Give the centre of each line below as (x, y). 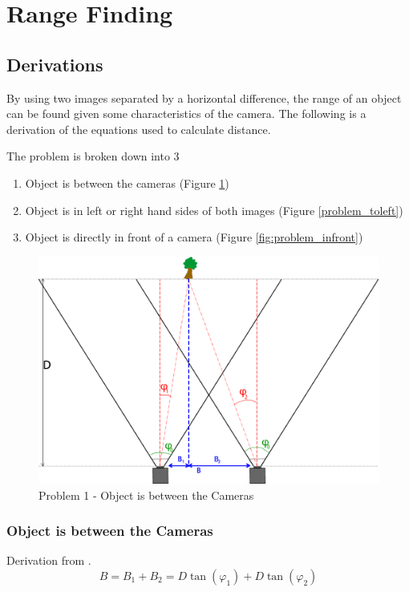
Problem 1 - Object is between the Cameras (146, 495)
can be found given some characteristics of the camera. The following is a (186, 114)
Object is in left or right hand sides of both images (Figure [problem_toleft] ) (214, 210)
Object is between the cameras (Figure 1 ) (127, 182)
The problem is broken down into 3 (93, 156)
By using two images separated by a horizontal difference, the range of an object (204, 97)
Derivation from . (49, 560)
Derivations (55, 64)
